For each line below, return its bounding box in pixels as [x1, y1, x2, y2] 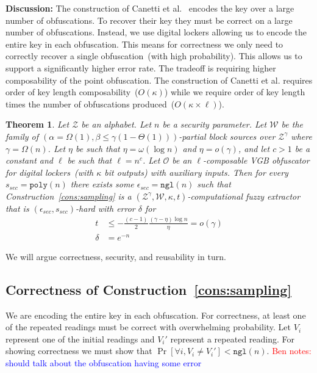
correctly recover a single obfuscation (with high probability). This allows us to [5, 49, 302, 62]
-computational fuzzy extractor [187, 189, 301, 202]
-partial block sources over [179, 129, 276, 142]
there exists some [70, 178, 134, 190]
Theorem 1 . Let [5, 118, 69, 131]
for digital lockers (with [5, 165, 94, 178]
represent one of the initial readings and [5, 332, 155, 345]
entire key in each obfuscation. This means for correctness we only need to [5, 37, 283, 50]
